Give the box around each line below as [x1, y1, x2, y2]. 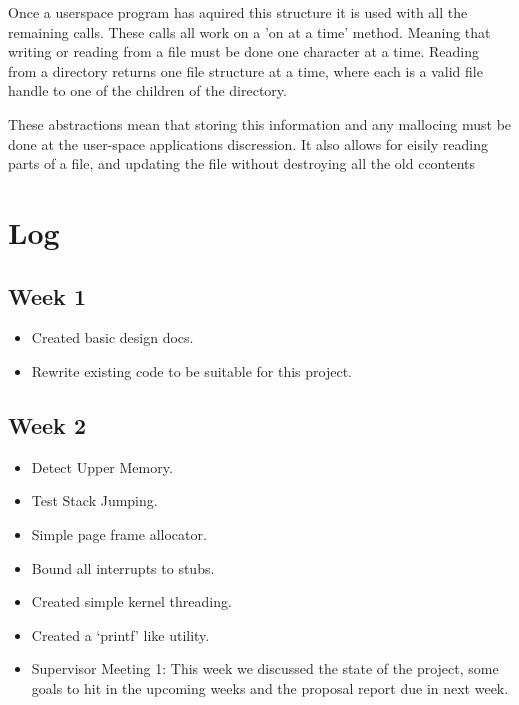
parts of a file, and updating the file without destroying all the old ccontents [8, 153, 476, 174]
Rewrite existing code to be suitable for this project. [31, 360, 353, 381]
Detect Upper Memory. [31, 456, 173, 477]
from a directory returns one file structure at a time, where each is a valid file [8, 60, 483, 81]
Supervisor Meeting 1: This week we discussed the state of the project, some [31, 658, 499, 679]
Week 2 [8, 409, 86, 440]
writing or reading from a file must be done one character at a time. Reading [8, 41, 480, 62]
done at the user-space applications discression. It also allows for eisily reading [8, 133, 488, 154]
